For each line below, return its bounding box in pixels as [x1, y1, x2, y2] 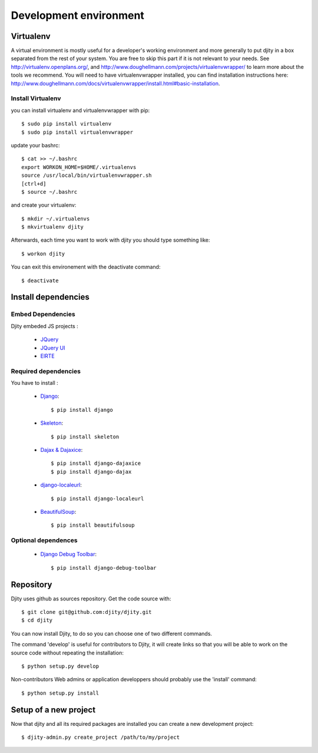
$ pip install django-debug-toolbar [51, 564, 157, 571]
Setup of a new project [11, 705, 96, 715]
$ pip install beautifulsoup [51, 522, 135, 529]
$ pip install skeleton [51, 433, 120, 440]
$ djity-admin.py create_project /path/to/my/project [21, 734, 180, 741]
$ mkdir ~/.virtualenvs [21, 215, 90, 222]
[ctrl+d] [21, 180, 47, 187]
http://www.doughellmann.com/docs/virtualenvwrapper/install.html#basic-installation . [11, 80, 220, 87]
